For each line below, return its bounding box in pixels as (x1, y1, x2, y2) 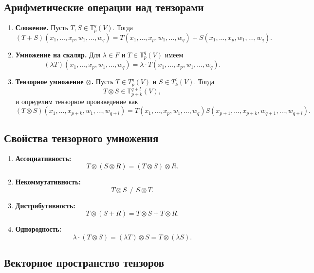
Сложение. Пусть (15, 22, 68, 33)
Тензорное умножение (15, 76, 84, 87)
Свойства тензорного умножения (4, 130, 159, 145)
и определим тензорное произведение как (15, 96, 138, 106)
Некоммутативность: (15, 177, 81, 187)
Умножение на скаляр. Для (15, 49, 101, 59)
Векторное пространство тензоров (4, 255, 164, 270)
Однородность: (15, 224, 62, 234)
